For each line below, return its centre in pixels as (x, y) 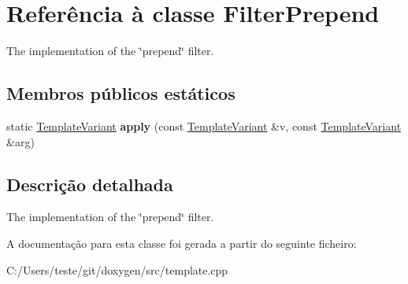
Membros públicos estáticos (121, 93)
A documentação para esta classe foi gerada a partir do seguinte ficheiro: (182, 243)
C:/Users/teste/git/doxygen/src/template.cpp (117, 269)
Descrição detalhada (90, 184)
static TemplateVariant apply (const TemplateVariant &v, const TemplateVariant (204, 125)
